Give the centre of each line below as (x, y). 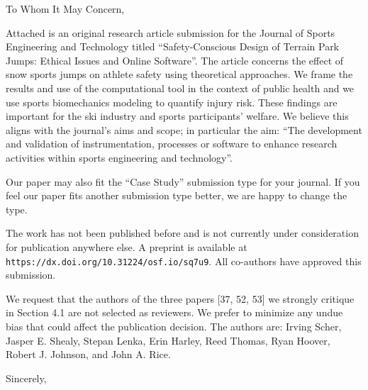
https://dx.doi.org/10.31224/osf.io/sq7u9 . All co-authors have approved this (184, 261)
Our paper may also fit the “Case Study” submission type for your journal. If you (183, 181)
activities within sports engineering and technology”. (119, 157)
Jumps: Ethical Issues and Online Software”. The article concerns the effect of (175, 60)
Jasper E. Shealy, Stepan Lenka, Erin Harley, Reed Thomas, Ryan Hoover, (168, 340)
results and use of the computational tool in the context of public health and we (180, 88)
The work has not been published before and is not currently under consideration (182, 233)
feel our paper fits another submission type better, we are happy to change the (177, 195)
